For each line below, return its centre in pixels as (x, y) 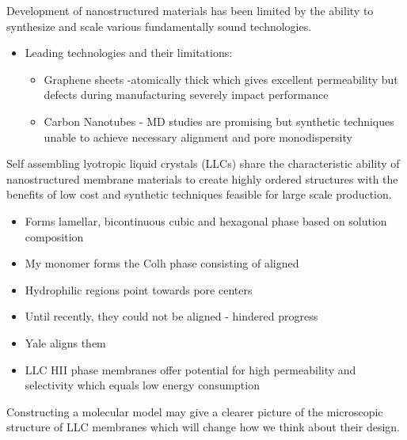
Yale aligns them (65, 342)
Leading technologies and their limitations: (129, 53)
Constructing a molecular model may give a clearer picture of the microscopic (195, 411)
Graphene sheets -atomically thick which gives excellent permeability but (221, 79)
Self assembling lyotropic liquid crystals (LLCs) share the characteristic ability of (203, 163)
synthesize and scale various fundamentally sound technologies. (159, 26)
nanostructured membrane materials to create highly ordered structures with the (202, 178)
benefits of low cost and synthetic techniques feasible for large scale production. (199, 194)
